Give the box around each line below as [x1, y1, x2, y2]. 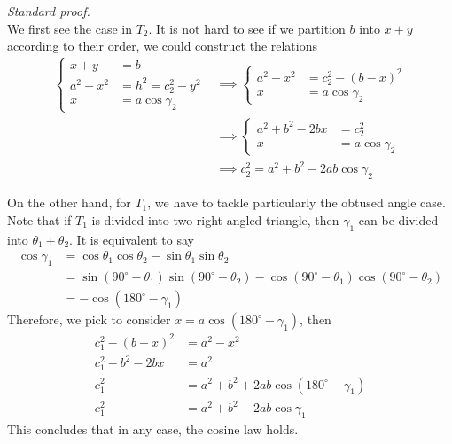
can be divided [358, 210, 439, 229]
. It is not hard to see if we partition [148, 19, 346, 37]
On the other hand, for [7, 193, 131, 212]
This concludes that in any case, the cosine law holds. [7, 419, 299, 438]
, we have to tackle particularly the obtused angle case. [147, 193, 446, 212]
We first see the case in [7, 19, 133, 37]
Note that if [7, 210, 72, 229]
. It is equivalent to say [69, 230, 194, 248]
